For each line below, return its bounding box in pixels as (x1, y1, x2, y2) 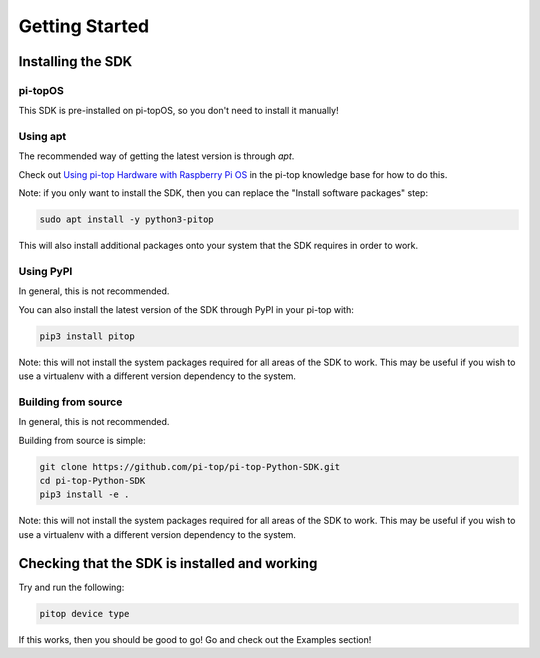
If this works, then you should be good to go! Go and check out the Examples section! (18, 633, 372, 645)
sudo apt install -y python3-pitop (39, 214, 214, 225)
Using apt (18, 130, 67, 144)
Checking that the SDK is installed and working (18, 555, 318, 572)
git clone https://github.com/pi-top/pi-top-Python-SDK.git (39, 461, 341, 472)
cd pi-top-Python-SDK (39, 475, 146, 486)
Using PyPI (18, 264, 73, 278)
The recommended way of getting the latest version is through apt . (18, 150, 295, 162)
